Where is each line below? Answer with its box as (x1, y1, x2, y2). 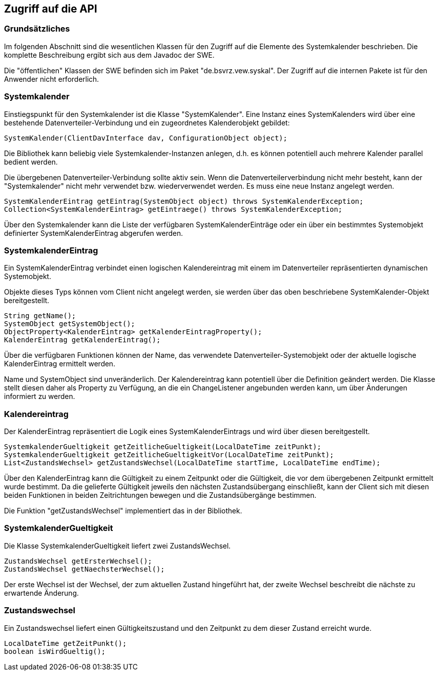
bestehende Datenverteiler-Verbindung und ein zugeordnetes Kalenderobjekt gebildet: (4, 118, 290, 127)
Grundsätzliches (4, 24, 70, 34)
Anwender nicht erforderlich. (4, 74, 99, 83)
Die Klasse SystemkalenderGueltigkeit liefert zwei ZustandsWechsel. (4, 541, 231, 550)
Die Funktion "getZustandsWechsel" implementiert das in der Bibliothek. (4, 506, 242, 515)
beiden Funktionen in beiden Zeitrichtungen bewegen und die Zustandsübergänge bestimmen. (4, 491, 317, 500)
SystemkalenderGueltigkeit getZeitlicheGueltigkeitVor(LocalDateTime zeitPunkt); (4, 451, 334, 459)
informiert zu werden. (4, 392, 75, 401)
